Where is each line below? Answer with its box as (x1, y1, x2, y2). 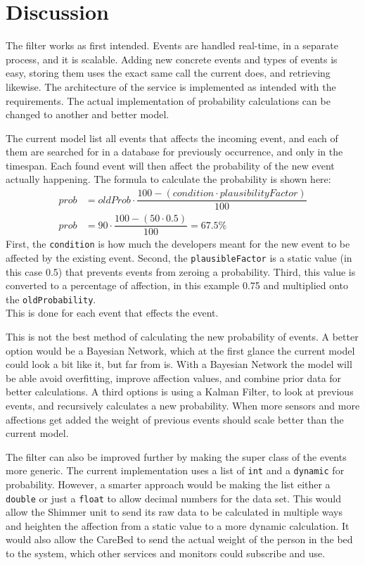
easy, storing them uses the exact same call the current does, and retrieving (6, 65, 331, 80)
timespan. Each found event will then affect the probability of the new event (6, 158, 335, 172)
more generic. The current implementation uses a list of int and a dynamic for (6, 463, 345, 478)
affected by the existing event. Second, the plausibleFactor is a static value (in (6, 250, 352, 265)
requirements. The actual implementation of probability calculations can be (6, 93, 331, 108)
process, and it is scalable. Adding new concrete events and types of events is (6, 51, 338, 66)
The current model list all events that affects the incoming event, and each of (6, 130, 338, 145)
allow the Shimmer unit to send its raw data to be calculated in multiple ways (6, 504, 343, 519)
